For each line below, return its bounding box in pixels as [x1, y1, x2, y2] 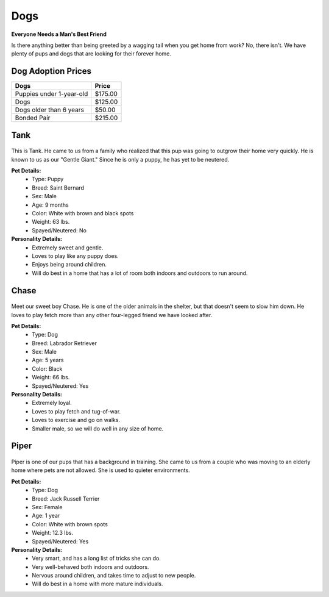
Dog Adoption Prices [11, 66, 91, 76]
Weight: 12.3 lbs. [32, 529, 73, 537]
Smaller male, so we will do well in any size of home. [32, 424, 164, 432]
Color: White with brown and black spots [32, 209, 134, 216]
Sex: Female [32, 503, 63, 510]
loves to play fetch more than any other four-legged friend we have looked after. [11, 311, 213, 318]
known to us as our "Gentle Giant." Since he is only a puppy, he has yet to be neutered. [11, 156, 230, 163]
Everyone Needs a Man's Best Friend [11, 30, 107, 38]
